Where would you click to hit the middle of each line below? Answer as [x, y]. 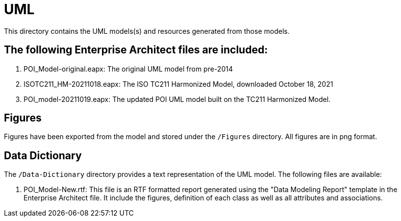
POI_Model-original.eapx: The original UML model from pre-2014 [128, 69]
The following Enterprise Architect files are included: [136, 50]
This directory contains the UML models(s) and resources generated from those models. [147, 31]
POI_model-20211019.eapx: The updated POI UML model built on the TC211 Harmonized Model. [177, 99]
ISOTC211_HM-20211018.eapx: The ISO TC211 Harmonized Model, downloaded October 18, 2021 [178, 84]
